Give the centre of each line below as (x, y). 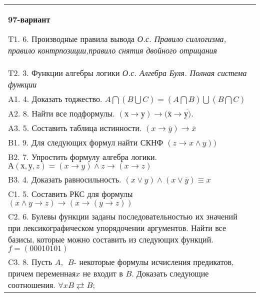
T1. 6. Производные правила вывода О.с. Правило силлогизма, (117, 39)
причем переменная (42, 273)
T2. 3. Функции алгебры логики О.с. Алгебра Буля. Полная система (127, 73)
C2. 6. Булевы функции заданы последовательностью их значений (123, 216)
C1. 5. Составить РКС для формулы (70, 194)
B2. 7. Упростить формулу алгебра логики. (83, 157)
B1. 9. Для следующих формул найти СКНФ (86, 142)
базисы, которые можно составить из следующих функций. (111, 239)
